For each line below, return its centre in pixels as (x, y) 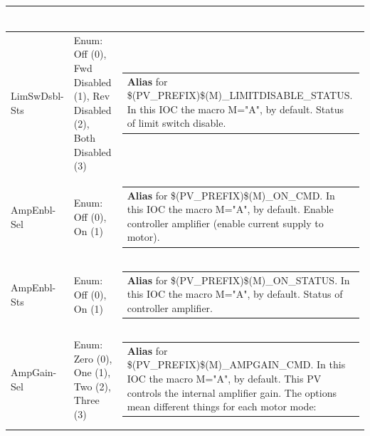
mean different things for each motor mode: (222, 406)
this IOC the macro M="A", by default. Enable (230, 209)
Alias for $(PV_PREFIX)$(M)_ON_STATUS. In (238, 280)
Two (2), (92, 386)
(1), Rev (92, 96)
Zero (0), (93, 358)
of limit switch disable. (176, 123)
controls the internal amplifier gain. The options (232, 392)
